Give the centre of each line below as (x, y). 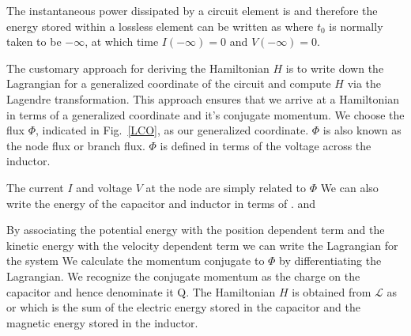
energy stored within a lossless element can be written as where (160, 26)
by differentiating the (330, 260)
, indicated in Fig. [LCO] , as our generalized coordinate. (172, 130)
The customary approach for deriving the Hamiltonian (138, 68)
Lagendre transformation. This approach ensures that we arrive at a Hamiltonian (203, 98)
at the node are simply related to (226, 187)
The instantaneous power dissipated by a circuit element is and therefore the (192, 10)
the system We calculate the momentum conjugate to (136, 260)
